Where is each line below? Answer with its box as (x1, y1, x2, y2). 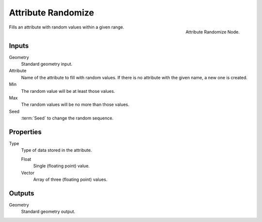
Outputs (9, 189, 34, 197)
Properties (9, 128, 42, 136)
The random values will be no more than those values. (21, 102, 130, 107)
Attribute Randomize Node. (185, 29, 240, 35)
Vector (21, 170, 35, 176)
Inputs (9, 42, 29, 50)
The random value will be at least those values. (21, 88, 115, 94)
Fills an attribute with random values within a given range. (9, 24, 125, 30)
